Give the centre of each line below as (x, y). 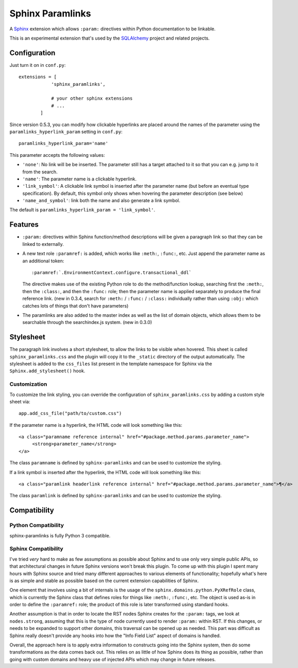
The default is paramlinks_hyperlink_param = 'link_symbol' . (82, 210)
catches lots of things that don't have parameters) (75, 305)
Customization (28, 384)
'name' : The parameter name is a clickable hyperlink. (80, 179)
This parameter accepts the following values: (57, 155)
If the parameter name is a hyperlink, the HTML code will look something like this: (96, 425)
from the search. (40, 172)
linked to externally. (43, 244)
